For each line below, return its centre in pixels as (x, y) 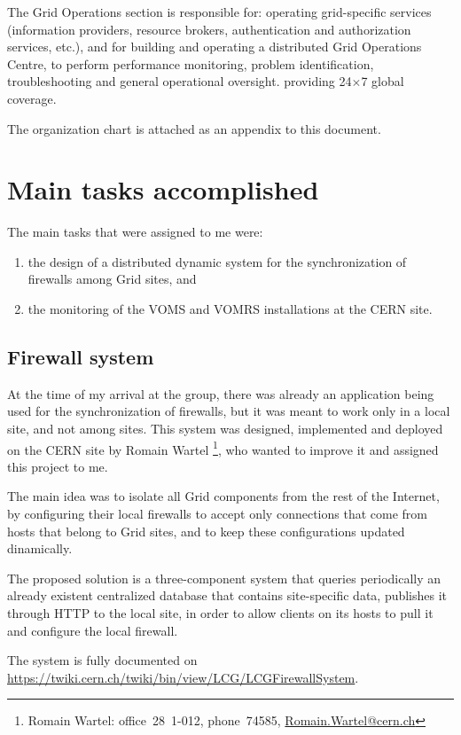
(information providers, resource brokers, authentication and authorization (209, 29)
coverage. (32, 98)
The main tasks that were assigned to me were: (135, 232)
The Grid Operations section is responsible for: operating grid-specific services (219, 12)
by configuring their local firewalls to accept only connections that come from (217, 514)
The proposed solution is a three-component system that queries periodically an (224, 578)
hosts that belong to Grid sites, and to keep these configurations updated (206, 531)
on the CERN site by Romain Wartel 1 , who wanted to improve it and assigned (223, 448)
